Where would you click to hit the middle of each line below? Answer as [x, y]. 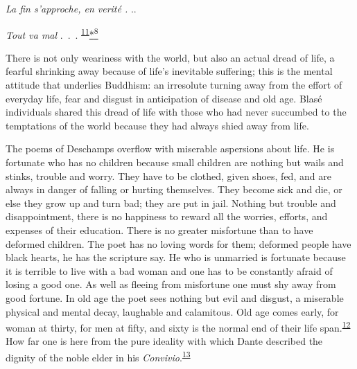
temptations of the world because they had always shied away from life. [157, 125]
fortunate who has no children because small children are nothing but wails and [175, 162]
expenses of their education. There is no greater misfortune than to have [159, 229]
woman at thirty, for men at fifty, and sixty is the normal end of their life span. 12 [178, 326]
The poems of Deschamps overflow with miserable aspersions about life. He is [170, 148]
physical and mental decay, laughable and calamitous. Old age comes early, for [172, 311]
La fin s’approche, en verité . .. [71, 8]
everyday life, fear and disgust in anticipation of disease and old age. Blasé [164, 98]
